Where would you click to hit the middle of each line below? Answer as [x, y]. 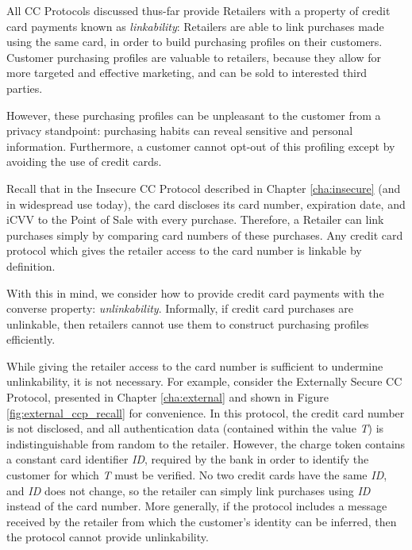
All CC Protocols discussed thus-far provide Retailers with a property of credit [198, 10]
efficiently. [31, 339]
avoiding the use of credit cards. [84, 162]
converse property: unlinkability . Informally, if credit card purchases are [180, 308]
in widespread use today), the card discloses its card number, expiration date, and [206, 204]
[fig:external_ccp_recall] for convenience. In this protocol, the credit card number [206, 412]
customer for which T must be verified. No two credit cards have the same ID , [197, 475]
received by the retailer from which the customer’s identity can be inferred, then [202, 521]
